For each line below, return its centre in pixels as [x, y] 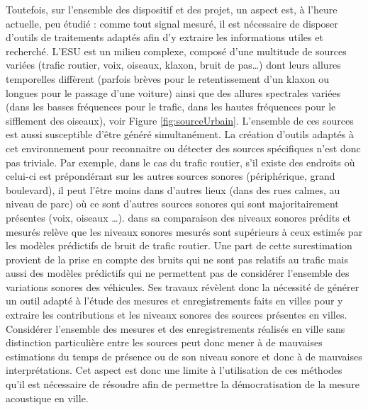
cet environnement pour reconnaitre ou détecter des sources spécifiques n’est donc [183, 148]
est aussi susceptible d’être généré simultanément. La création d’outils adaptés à [180, 134]
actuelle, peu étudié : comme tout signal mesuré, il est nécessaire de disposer [172, 23]
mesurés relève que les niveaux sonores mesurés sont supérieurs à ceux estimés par [184, 231]
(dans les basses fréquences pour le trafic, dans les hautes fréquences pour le [171, 107]
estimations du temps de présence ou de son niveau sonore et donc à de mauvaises [184, 356]
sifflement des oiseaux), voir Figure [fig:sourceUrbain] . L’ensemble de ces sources [180, 120]
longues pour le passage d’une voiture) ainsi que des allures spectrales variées [173, 92]
